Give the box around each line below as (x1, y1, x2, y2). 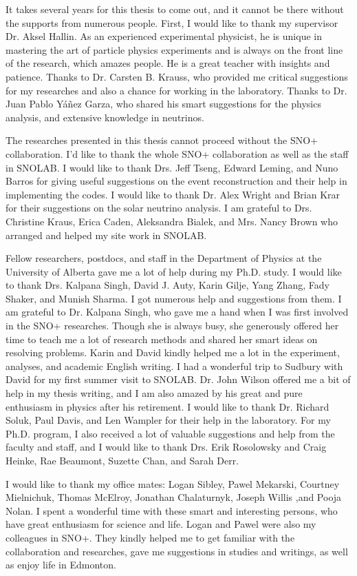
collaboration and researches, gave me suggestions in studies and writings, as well (6, 544, 348, 558)
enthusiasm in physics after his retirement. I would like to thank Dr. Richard (6, 399, 329, 413)
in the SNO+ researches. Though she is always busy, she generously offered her (6, 318, 339, 333)
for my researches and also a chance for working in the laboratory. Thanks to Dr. (6, 83, 347, 97)
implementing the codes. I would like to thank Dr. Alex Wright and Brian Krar (6, 187, 340, 201)
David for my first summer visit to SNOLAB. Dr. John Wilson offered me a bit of (6, 372, 351, 387)
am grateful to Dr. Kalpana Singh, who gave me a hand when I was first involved (6, 305, 349, 319)
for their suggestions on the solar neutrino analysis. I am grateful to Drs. (6, 200, 312, 215)
